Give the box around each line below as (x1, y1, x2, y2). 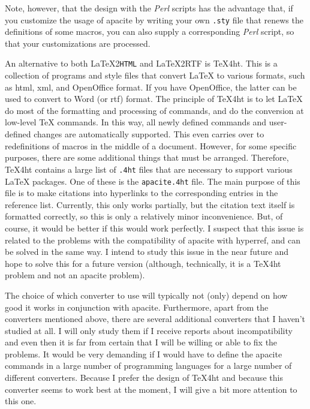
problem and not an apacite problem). (5, 269, 145, 281)
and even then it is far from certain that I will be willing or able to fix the (5, 336, 278, 348)
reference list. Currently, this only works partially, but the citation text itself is (5, 198, 295, 210)
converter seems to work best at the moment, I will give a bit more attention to (5, 383, 297, 395)
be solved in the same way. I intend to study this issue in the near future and (5, 245, 289, 258)
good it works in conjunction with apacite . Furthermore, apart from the (5, 300, 269, 313)
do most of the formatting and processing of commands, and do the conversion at (5, 104, 304, 116)
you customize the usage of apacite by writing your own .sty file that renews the (5, 13, 303, 26)
